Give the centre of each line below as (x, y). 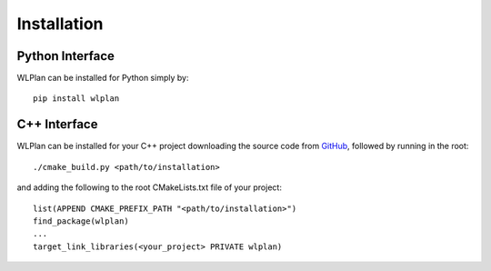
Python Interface (66, 56)
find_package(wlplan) (81, 221)
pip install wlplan (76, 99)
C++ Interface (57, 124)
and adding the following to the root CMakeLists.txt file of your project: (149, 187)
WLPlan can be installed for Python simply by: (103, 78)
